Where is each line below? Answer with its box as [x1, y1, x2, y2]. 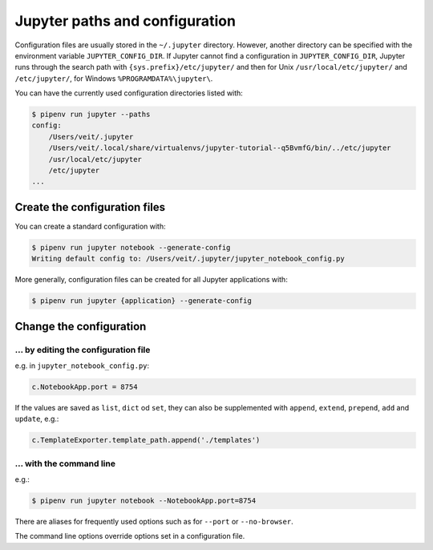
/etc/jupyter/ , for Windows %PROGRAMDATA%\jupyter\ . [14, 73, 213, 83]
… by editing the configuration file [14, 344, 151, 355]
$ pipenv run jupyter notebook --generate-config [31, 243, 231, 252]
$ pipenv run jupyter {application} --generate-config [31, 297, 252, 305]
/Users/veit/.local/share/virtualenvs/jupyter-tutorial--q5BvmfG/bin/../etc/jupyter [48, 144, 392, 152]
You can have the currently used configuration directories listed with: [14, 88, 244, 98]
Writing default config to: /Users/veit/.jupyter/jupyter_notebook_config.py [31, 254, 345, 264]
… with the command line [14, 458, 116, 469]
